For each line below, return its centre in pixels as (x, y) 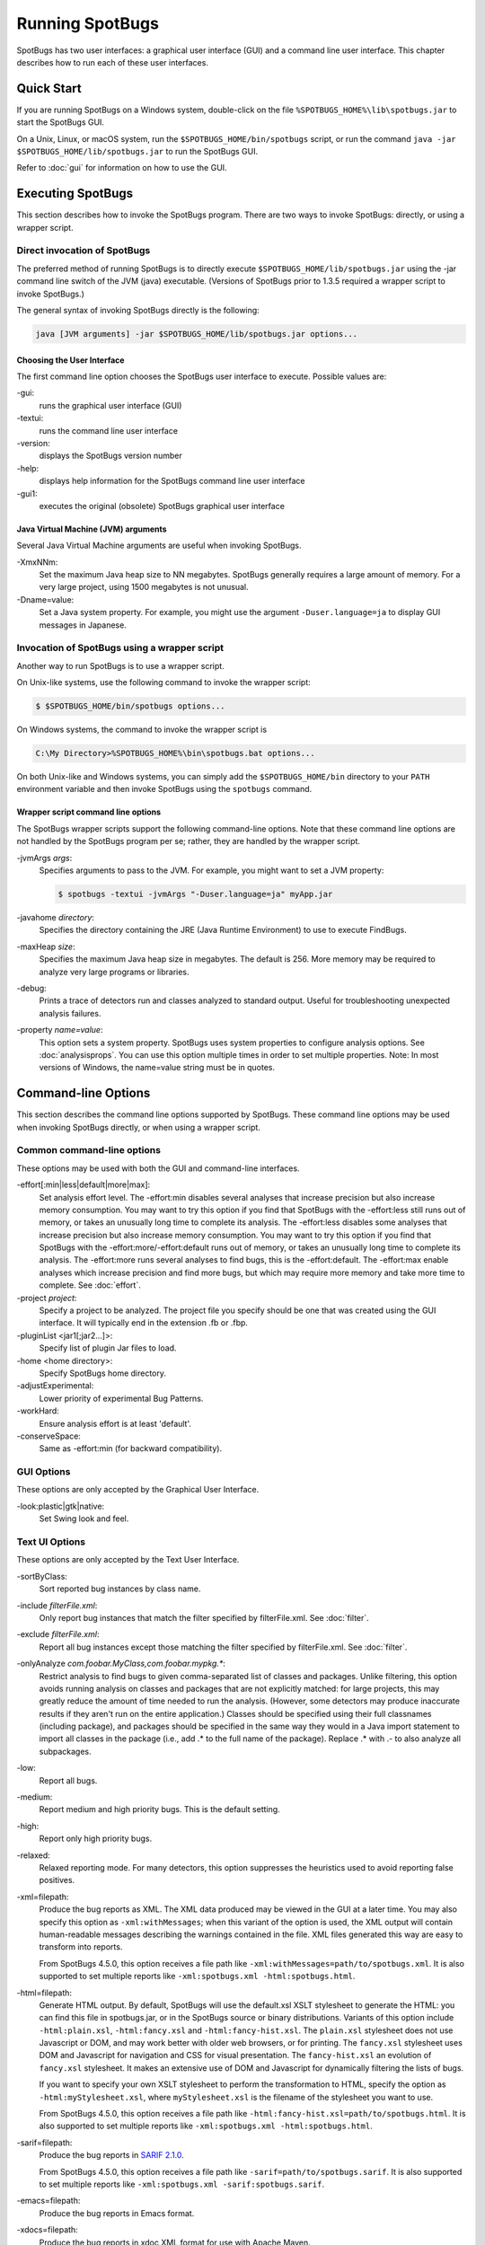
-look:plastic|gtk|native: (61, 1506)
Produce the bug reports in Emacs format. (117, 2213)
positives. (57, 1880)
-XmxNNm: (37, 562)
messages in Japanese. (83, 625)
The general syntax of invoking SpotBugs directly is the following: (138, 311)
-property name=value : (60, 1030)
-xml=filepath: (43, 1897)
